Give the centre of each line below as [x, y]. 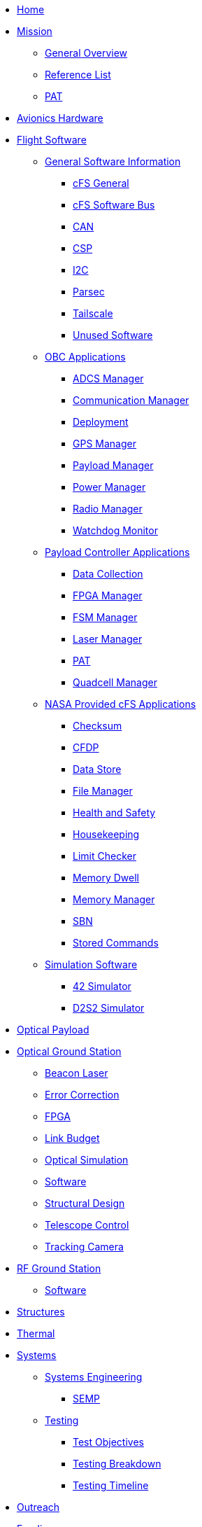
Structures [41, 1312]
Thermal [36, 1333]
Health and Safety [114, 813]
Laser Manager [108, 639]
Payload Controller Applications [117, 552]
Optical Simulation [87, 1160]
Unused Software [113, 335]
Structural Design [85, 1203]
